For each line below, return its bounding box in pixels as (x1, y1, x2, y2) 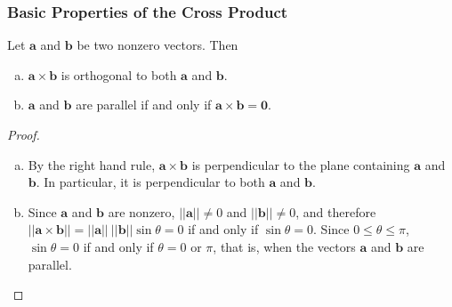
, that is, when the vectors (213, 237, 356, 255)
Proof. (7, 125, 40, 143)
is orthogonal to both (61, 65, 177, 84)
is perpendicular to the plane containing (191, 155, 410, 174)
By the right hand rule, (28, 155, 156, 174)
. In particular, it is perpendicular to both (36, 173, 265, 191)
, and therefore (295, 202, 376, 221)
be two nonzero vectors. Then (77, 36, 238, 54)
